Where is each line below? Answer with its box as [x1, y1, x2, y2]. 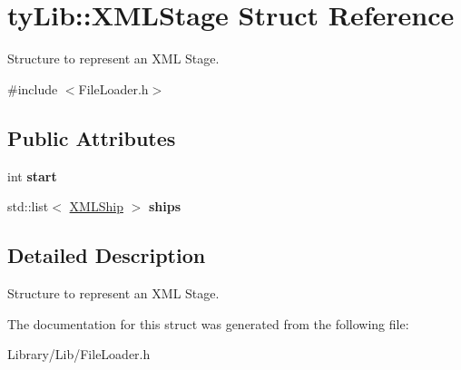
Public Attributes [7, 123, 176, 151]
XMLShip [69, 197, 123, 216]
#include [7, 79, 58, 98]
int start [7, 166, 57, 185]
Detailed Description [7, 241, 206, 269]
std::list [7, 197, 49, 216]
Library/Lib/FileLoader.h [7, 345, 151, 364]
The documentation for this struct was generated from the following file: [7, 314, 409, 333]
